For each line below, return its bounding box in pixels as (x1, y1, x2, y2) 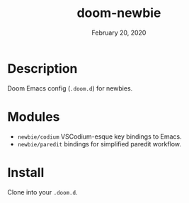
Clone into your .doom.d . (7, 187, 78, 196)
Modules (7, 108, 60, 124)
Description (7, 60, 78, 76)
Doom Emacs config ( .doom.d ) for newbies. (7, 83, 133, 93)
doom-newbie (76, 5, 161, 21)
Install (7, 164, 45, 180)
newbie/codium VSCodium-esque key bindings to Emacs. (17, 132, 182, 141)
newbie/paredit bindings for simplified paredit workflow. (17, 139, 182, 148)
